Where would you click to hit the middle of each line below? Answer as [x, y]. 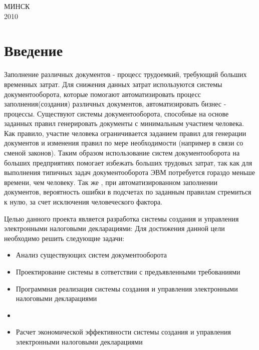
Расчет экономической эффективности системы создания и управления [123, 332]
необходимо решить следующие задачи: [64, 238]
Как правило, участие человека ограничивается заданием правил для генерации [125, 133]
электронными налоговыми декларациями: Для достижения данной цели [114, 228]
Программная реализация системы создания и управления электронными [127, 288]
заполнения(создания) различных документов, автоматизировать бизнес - [115, 104]
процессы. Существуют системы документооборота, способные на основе [116, 113]
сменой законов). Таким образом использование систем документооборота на [122, 153]
